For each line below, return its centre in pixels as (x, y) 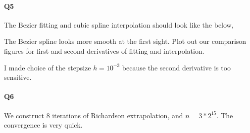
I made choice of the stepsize (48, 67)
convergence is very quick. (43, 125)
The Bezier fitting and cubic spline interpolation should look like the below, (119, 24)
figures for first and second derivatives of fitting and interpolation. (104, 50)
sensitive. (18, 77)
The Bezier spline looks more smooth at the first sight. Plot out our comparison (125, 41)
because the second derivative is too (176, 67)
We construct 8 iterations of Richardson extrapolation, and (94, 115)
